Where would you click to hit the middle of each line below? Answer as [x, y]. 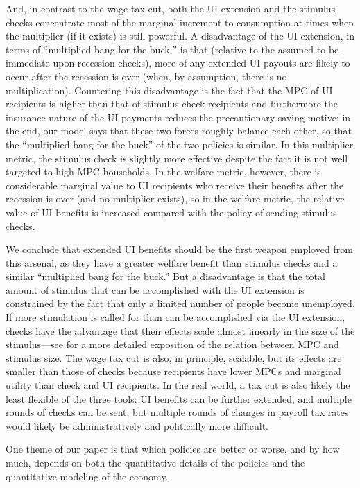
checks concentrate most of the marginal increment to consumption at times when [180, 22]
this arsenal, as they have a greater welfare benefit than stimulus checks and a [172, 262]
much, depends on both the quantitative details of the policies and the [155, 462]
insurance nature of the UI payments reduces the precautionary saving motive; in [178, 117]
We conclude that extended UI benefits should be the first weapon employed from [179, 249]
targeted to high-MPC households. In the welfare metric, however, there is [163, 172]
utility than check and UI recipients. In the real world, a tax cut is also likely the [178, 385]
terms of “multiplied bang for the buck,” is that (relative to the [140, 49]
